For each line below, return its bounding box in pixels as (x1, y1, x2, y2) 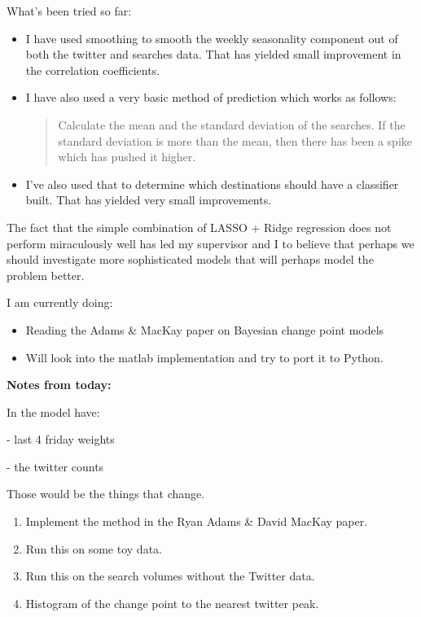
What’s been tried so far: (7, 2, 132, 19)
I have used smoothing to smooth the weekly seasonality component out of (25, 29, 398, 46)
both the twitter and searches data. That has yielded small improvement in (25, 46, 401, 63)
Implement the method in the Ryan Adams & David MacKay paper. (25, 513, 368, 530)
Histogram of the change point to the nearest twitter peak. (25, 594, 319, 611)
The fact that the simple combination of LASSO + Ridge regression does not (7, 218, 392, 235)
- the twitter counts (7, 457, 104, 475)
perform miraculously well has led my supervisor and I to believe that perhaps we (7, 234, 414, 252)
